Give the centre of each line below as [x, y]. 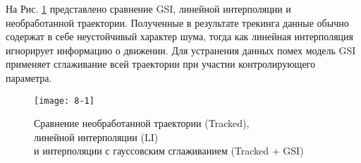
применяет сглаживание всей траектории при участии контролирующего [160, 64]
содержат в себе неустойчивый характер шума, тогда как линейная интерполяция [180, 36]
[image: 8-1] [64, 101]
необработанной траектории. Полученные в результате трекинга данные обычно [177, 22]
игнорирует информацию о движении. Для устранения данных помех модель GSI [181, 50]
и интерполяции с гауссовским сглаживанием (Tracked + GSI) [169, 151]
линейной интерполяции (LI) [96, 137]
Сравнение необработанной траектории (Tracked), [142, 123]
